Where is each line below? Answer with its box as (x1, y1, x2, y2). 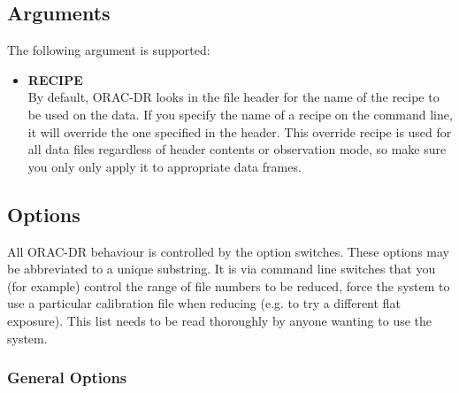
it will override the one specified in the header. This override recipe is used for (27, 122, 452, 141)
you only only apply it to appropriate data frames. (27, 157, 302, 175)
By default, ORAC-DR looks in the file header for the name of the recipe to (27, 88, 440, 106)
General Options (7, 366, 127, 389)
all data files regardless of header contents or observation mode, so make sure (27, 140, 447, 158)
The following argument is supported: (7, 41, 210, 59)
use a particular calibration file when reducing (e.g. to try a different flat (7, 294, 401, 312)
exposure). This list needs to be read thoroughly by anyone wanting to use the (7, 311, 432, 329)
